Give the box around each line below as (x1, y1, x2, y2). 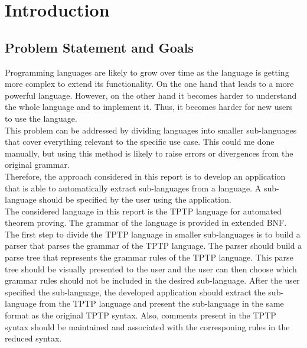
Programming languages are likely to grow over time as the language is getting (5, 66, 289, 78)
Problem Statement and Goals (5, 38, 194, 56)
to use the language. (5, 112, 77, 124)
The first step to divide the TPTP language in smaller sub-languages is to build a (5, 227, 301, 240)
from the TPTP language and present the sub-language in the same (39, 297, 284, 310)
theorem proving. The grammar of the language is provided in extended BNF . (5, 216, 287, 229)
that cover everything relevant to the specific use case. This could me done (5, 135, 275, 148)
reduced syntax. (5, 332, 62, 344)
